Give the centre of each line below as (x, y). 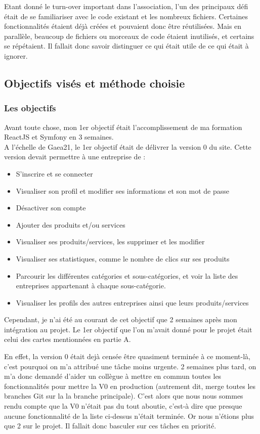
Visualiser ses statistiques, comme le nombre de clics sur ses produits (123, 258)
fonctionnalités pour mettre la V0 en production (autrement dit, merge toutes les (130, 386)
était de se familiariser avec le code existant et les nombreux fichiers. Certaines (126, 16)
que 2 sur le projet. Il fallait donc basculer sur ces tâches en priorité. (110, 426)
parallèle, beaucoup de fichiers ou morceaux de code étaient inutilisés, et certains (129, 36)
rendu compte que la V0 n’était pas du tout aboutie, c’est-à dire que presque (123, 406)
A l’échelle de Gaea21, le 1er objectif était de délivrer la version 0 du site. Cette (128, 146)
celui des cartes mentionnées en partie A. (68, 339)
